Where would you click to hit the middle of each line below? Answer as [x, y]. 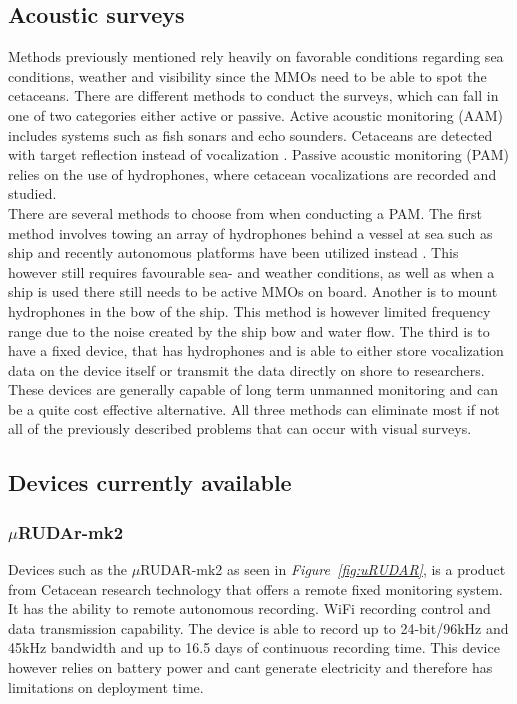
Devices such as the [67, 569]
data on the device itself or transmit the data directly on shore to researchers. [246, 369]
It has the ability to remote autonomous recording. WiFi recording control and [249, 608]
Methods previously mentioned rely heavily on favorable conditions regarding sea [256, 56]
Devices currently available [150, 482]
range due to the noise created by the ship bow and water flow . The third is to [249, 330]
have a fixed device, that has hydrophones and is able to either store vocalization [256, 350]
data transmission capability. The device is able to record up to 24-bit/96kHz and [258, 627]
